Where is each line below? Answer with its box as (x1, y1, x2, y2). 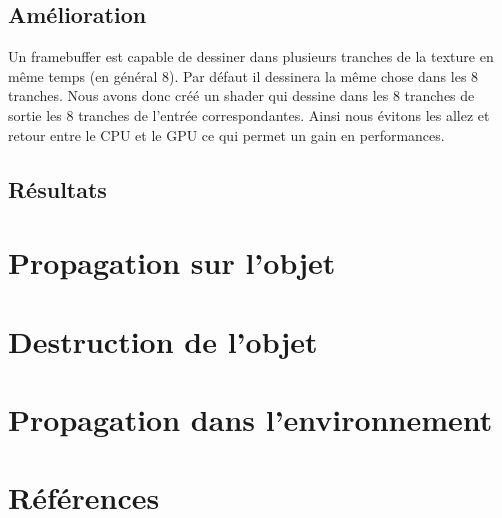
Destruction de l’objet (8, 320, 318, 361)
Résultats (8, 173, 107, 204)
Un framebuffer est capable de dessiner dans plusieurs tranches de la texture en (8, 46, 494, 67)
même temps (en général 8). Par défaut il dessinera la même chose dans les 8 (8, 65, 479, 86)
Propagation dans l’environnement (8, 398, 493, 439)
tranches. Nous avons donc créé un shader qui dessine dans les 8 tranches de (8, 85, 475, 106)
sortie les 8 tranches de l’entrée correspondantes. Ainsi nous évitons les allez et (8, 104, 490, 125)
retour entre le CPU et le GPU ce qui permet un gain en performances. (8, 124, 445, 145)
